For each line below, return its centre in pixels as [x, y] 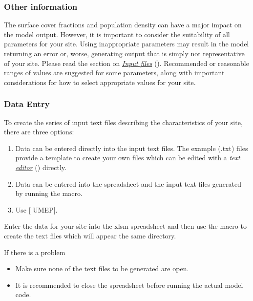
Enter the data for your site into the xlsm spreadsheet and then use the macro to [125, 226]
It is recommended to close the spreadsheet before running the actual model [129, 285]
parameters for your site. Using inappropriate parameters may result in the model [126, 44]
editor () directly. [41, 167]
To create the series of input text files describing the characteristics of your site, [123, 122]
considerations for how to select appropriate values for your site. [100, 82]
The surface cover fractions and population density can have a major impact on [123, 25]
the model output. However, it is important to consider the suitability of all [117, 34]
